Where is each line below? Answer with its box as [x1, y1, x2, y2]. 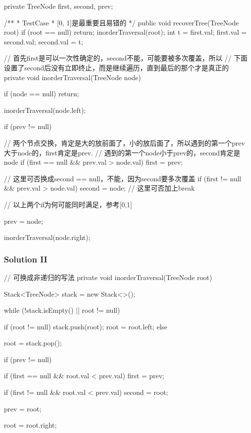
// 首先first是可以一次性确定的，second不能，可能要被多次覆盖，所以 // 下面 [4, 53, 248, 63]
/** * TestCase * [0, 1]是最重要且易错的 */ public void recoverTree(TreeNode [4, 17, 239, 27]
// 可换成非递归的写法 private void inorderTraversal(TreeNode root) [4, 272, 212, 282]
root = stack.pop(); [4, 338, 62, 348]
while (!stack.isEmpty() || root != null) [4, 305, 120, 315]
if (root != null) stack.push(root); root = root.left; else [4, 321, 167, 331]
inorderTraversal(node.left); [4, 105, 86, 115]
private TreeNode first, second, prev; [4, 1, 113, 11]
